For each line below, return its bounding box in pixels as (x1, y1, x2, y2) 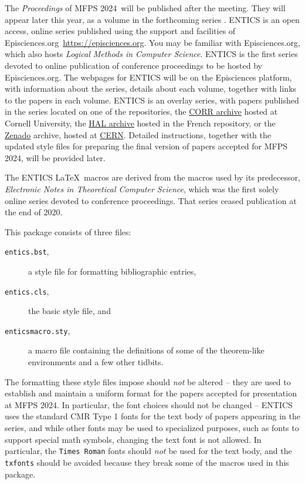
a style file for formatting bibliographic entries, (28, 265, 196, 277)
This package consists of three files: (5, 225, 131, 238)
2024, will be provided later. (5, 151, 106, 163)
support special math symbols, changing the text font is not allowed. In (5, 433, 262, 445)
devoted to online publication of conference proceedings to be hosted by (5, 59, 262, 71)
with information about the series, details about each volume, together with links (5, 82, 297, 95)
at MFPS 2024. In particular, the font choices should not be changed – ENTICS (5, 398, 293, 410)
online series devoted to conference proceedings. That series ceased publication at (5, 194, 297, 206)
